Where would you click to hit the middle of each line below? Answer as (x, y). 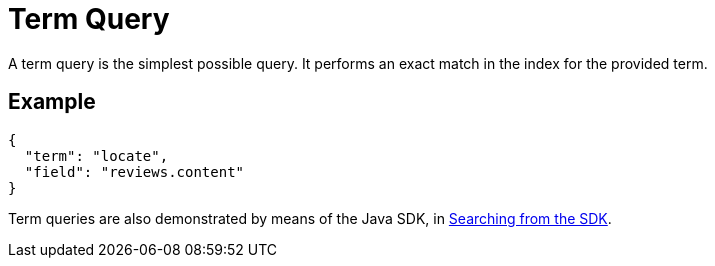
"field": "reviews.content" (134, 171)
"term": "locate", (96, 155)
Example (52, 102)
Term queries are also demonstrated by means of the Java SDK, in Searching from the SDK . (310, 218)
